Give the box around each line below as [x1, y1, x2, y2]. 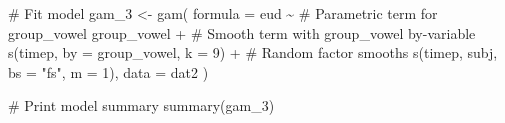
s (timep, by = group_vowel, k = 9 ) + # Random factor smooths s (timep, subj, [8, 42, 498, 63]
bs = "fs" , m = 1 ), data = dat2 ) [8, 61, 209, 82]
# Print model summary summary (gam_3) [8, 95, 275, 116]
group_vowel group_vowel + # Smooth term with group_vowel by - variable [8, 22, 476, 43]
